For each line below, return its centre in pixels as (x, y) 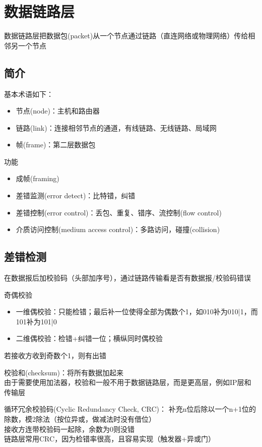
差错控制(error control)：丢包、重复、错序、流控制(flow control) (119, 212)
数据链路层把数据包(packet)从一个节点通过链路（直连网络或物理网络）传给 (126, 36)
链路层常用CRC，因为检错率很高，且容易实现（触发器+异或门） (110, 439)
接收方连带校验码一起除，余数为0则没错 (69, 429)
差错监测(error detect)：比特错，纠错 (76, 195)
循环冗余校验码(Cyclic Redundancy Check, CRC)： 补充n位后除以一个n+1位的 (130, 409)
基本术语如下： (29, 94)
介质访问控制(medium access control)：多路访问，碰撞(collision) (118, 229)
